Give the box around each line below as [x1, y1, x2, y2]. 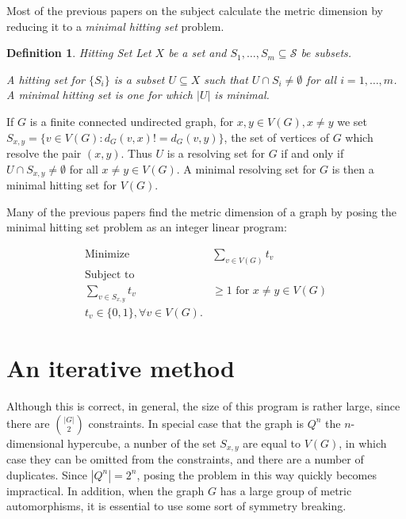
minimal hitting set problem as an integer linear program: [6, 219, 287, 235]
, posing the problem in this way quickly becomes [136, 466, 377, 483]
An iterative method [6, 352, 235, 384]
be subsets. [301, 44, 352, 61]
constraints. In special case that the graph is [88, 414, 304, 431]
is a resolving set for [167, 145, 265, 162]
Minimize [84, 248, 130, 260]
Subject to [84, 269, 135, 280]
